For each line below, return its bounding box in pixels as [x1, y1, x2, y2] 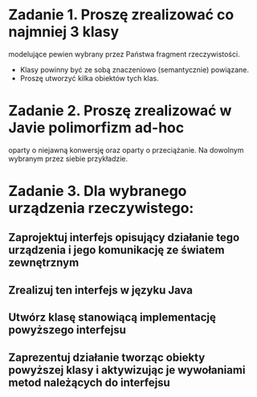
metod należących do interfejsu [8, 375, 170, 389]
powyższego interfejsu [8, 323, 127, 337]
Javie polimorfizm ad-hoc [8, 119, 185, 137]
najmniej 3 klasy [8, 23, 120, 41]
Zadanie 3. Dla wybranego [8, 182, 187, 200]
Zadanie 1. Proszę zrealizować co [8, 6, 235, 24]
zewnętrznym [8, 256, 80, 270]
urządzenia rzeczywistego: [8, 199, 194, 218]
